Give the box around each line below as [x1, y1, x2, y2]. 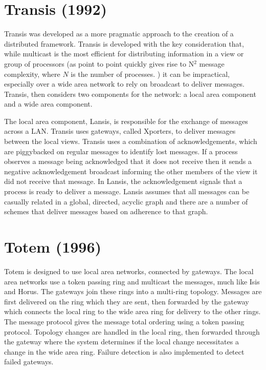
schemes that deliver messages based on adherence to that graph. [4, 206, 208, 217]
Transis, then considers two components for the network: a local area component [4, 88, 256, 99]
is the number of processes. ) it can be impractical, [71, 68, 230, 79]
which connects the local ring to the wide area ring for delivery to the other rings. [4, 306, 261, 317]
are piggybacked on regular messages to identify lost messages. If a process [4, 146, 238, 156]
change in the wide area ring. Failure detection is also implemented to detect [4, 346, 245, 357]
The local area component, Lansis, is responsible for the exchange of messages [4, 115, 248, 126]
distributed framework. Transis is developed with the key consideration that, [4, 38, 244, 49]
